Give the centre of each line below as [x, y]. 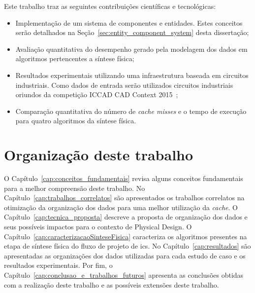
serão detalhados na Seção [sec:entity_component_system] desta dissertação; [132, 32]
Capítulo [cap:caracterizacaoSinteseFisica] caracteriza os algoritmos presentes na [126, 236]
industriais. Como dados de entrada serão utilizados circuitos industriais [124, 85]
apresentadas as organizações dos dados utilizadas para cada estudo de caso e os [125, 255]
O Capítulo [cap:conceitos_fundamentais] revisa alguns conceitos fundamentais [124, 178]
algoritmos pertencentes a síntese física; [75, 58]
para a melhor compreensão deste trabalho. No [75, 188]
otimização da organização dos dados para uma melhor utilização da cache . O [121, 207]
